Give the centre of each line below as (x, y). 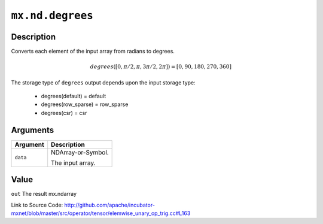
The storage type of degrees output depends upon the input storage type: (103, 82)
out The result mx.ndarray (44, 194)
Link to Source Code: (37, 205)
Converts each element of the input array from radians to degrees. (93, 52)
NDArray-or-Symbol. (80, 152)
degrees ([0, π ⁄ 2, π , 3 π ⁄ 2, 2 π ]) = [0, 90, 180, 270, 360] (161, 67)
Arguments (33, 130)
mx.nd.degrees (52, 16)
